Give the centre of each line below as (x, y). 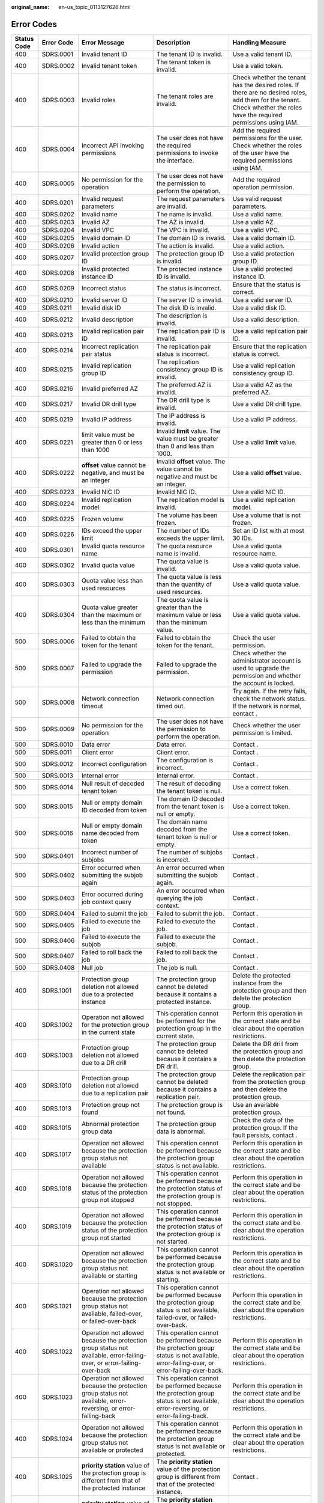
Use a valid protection (263, 254)
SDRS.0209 (58, 288)
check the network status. (269, 699)
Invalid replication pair (112, 331)
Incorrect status (104, 288)
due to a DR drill (104, 1062)
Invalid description (107, 319)
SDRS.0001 (58, 54)
